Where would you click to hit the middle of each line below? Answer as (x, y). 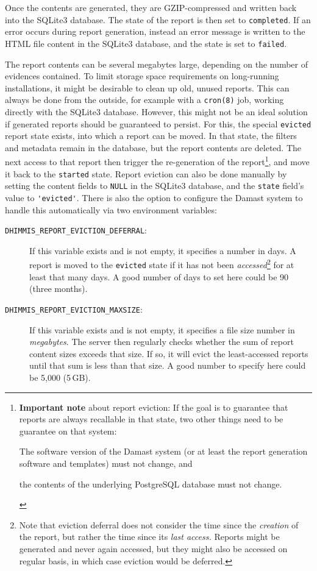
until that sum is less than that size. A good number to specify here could (168, 365)
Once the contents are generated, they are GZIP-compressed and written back (151, 7)
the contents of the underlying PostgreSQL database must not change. (151, 484)
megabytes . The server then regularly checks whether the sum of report (162, 342)
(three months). (59, 289)
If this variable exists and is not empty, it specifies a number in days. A (163, 250)
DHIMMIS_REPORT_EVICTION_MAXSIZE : (74, 309)
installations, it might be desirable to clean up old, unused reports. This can (147, 87)
